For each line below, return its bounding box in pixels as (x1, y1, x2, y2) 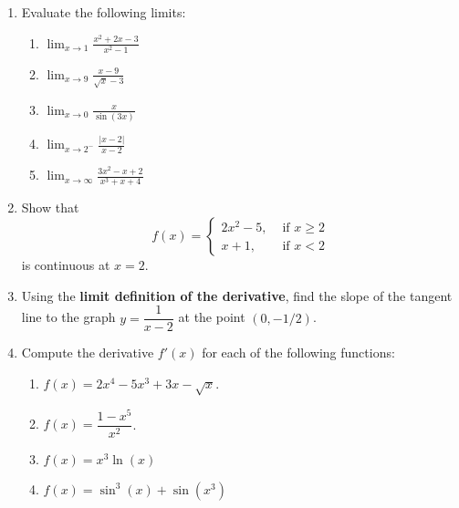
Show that (21, 198, 79, 217)
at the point (178, 307, 245, 327)
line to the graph (21, 307, 116, 327)
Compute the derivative (21, 343, 154, 362)
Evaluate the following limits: (21, 3, 186, 21)
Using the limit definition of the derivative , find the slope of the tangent (21, 285, 453, 305)
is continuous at (21, 254, 110, 274)
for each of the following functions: (202, 343, 395, 362)
